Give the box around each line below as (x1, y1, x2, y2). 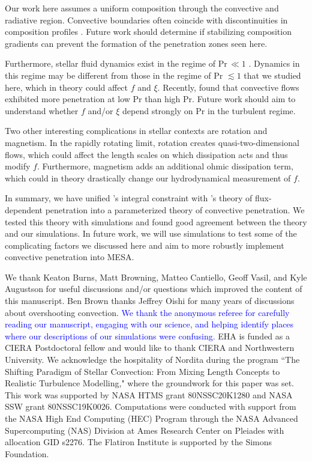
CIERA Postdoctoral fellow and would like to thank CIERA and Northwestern (5, 341, 295, 354)
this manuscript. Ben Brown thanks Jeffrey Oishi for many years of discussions (5, 294, 295, 307)
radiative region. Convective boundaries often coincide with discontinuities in (5, 13, 288, 26)
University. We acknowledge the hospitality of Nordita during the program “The (5, 353, 300, 366)
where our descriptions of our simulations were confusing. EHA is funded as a (5, 329, 290, 342)
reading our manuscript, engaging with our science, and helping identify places (5, 318, 294, 330)
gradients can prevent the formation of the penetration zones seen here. (5, 37, 268, 49)
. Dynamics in (248, 57, 300, 70)
